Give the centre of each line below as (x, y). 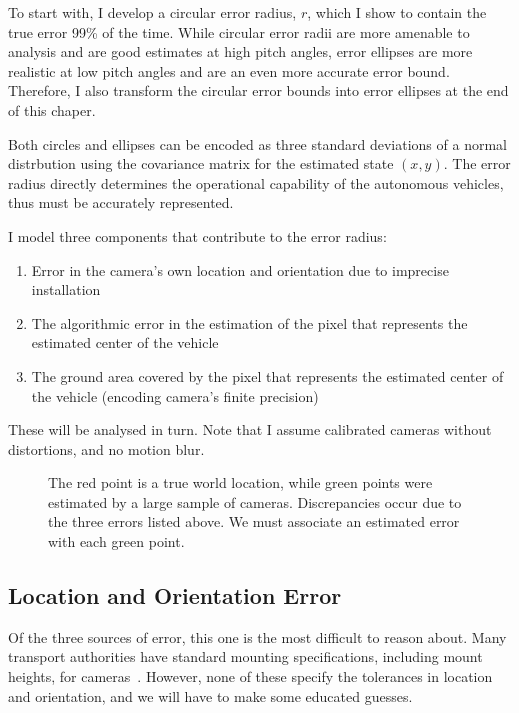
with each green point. (116, 541)
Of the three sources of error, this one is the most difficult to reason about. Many (257, 636)
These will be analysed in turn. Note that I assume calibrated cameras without (250, 429)
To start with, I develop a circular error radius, (152, 12)
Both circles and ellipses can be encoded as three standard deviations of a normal (257, 143)
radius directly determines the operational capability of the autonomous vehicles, (256, 182)
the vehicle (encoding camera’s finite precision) (175, 395)
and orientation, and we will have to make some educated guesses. (210, 695)
